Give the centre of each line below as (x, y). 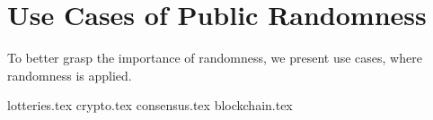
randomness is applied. (70, 75)
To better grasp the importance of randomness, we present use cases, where (215, 58)
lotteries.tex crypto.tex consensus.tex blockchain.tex (150, 105)
